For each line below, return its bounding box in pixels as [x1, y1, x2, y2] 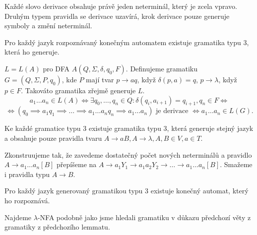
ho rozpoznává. [4, 195, 50, 205]
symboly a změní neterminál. [4, 20, 92, 31]
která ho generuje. [4, 47, 60, 57]
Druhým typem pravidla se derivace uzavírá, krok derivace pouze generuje [4, 10, 230, 21]
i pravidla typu [4, 169, 50, 179]
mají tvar [86, 74, 114, 84]
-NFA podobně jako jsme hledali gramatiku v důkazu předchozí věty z [37, 212, 251, 222]
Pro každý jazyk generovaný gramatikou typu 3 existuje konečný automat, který [4, 185, 249, 196]
